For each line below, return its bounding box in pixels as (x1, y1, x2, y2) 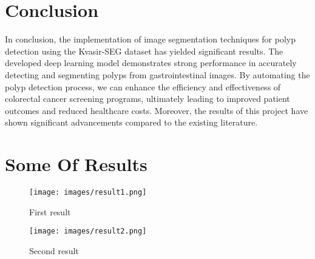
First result (29, 205, 71, 218)
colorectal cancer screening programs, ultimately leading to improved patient (5, 92, 290, 105)
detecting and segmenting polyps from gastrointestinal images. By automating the (5, 68, 310, 81)
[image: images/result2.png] (29, 227, 147, 236)
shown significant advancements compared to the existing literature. (5, 116, 258, 129)
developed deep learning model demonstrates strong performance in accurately (5, 56, 297, 69)
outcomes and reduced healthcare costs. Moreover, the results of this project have (5, 104, 308, 116)
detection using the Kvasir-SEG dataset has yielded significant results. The (5, 44, 283, 57)
